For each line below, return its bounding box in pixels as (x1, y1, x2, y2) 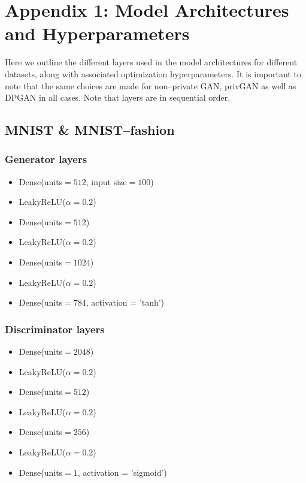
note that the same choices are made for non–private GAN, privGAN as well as (5, 79, 296, 92)
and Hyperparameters (5, 21, 190, 46)
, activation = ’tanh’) (86, 296, 165, 309)
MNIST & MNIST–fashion (5, 120, 175, 139)
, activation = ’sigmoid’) (77, 466, 167, 478)
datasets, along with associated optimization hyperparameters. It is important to (5, 67, 301, 80)
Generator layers (5, 152, 87, 167)
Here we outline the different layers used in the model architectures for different (5, 56, 298, 68)
